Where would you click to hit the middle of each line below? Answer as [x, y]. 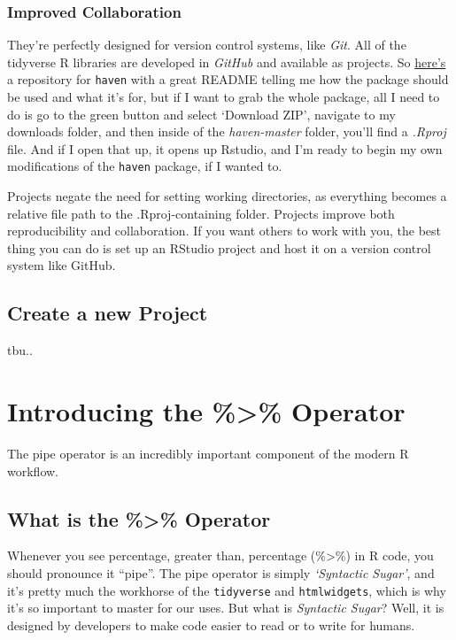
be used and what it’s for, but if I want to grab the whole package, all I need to [224, 97]
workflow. [33, 470]
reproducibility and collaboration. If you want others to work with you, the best [224, 231]
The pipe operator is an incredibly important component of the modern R [208, 453]
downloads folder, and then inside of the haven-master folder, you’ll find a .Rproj [227, 131]
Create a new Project [108, 313]
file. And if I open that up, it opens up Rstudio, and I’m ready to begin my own [225, 148]
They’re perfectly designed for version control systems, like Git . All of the [207, 45]
